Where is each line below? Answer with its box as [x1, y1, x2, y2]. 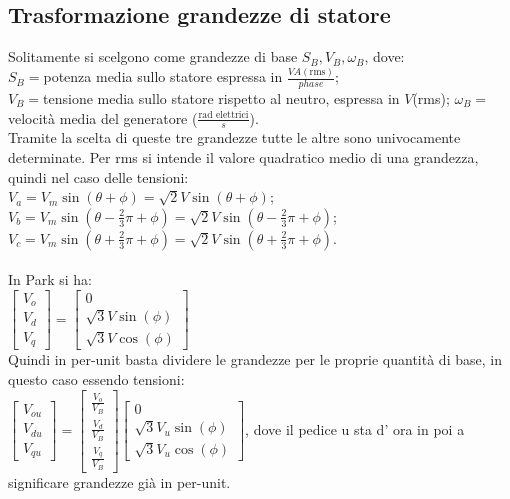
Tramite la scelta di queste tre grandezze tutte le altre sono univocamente [8, 127, 461, 148]
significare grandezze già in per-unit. [8, 471, 231, 492]
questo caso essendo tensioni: [8, 368, 185, 389]
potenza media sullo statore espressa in [43, 66, 283, 87]
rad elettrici [198, 110, 249, 121]
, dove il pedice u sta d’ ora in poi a [245, 418, 465, 439]
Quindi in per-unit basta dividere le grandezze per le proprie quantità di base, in [8, 349, 502, 370]
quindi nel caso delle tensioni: [8, 166, 189, 187]
